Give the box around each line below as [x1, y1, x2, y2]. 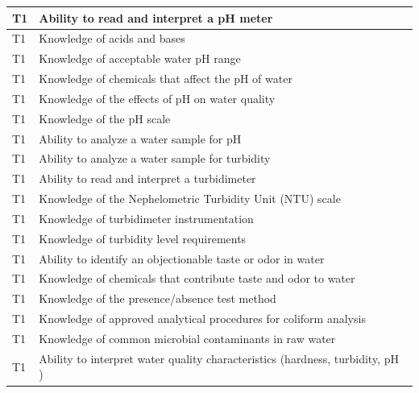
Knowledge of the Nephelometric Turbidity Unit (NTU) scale [39, 190, 341, 207]
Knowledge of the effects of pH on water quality [39, 89, 276, 106]
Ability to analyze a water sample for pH [39, 130, 242, 147]
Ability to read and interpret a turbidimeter [39, 170, 256, 187]
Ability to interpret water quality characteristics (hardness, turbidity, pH [39, 350, 399, 366]
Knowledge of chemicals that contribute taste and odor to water [39, 270, 355, 287]
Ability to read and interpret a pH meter [39, 9, 273, 26]
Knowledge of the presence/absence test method [39, 290, 276, 307]
